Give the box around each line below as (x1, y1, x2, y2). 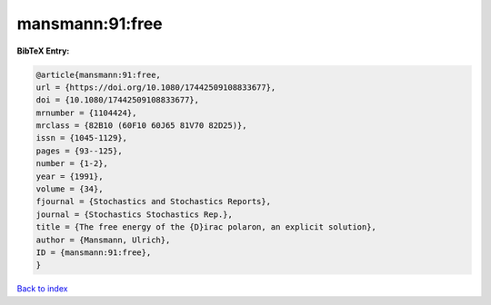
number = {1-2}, (35, 159, 109, 169)
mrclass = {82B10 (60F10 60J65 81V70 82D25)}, (35, 121, 247, 131)
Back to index (16, 283, 68, 294)
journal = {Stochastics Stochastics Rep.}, (35, 209, 234, 220)
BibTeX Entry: (16, 45, 70, 56)
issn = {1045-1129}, (35, 133, 127, 143)
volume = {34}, (35, 184, 104, 194)
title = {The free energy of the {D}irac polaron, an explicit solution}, (35, 222, 377, 232)
